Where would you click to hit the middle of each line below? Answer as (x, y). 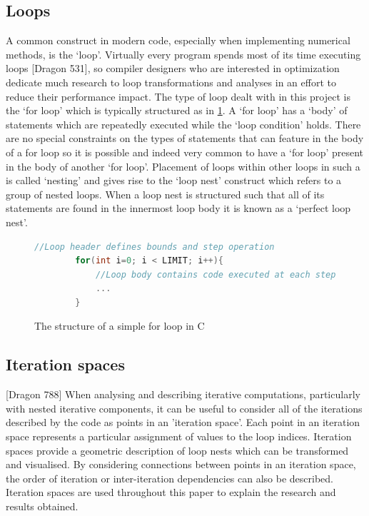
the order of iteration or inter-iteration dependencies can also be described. (170, 478)
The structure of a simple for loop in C (120, 326)
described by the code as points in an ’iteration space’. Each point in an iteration (183, 422)
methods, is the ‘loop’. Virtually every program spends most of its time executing (183, 54)
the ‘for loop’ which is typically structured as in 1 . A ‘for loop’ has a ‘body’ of (177, 110)
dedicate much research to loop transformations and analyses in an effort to (171, 82)
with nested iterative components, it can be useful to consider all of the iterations (184, 408)
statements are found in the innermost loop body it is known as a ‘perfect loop (178, 208)
